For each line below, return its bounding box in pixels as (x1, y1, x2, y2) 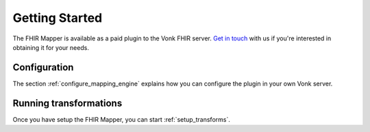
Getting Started (12, 10, 103, 25)
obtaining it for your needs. (12, 43, 89, 51)
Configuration (12, 62, 74, 73)
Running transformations (12, 97, 123, 109)
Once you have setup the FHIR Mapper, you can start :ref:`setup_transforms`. (12, 115, 231, 123)
